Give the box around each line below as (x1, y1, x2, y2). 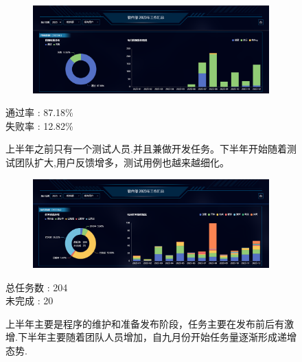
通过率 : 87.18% (5, 105, 73, 120)
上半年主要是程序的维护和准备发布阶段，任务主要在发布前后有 (5, 316, 284, 330)
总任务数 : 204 (5, 280, 68, 294)
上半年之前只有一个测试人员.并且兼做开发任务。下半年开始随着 (5, 142, 287, 156)
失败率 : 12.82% (5, 118, 73, 133)
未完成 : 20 (5, 293, 54, 308)
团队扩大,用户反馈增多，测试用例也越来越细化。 (14, 155, 229, 170)
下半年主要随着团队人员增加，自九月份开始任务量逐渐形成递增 (17, 330, 297, 344)
